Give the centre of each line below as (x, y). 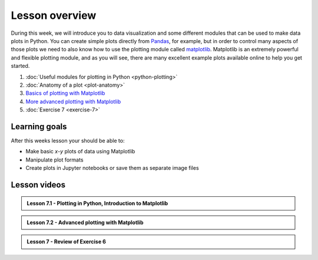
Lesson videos (38, 185)
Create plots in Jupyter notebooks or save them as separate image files (112, 168)
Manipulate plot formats (54, 160)
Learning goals (39, 126)
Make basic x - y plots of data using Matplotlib (80, 152)
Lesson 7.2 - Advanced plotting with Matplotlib (85, 222)
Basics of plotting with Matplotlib (65, 93)
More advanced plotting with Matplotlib (73, 101)
